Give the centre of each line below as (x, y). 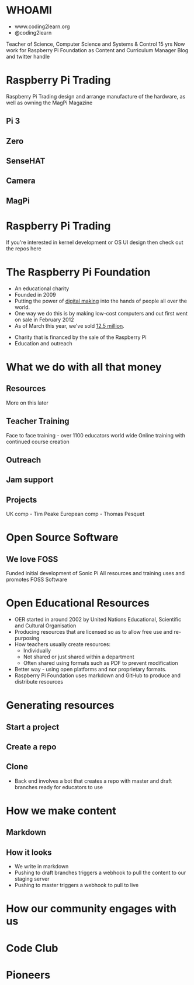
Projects (22, 500)
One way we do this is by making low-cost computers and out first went (101, 313)
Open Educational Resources (78, 603)
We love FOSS (32, 559)
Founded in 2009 (35, 294)
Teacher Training (38, 421)
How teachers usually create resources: (63, 644)
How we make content (61, 811)
